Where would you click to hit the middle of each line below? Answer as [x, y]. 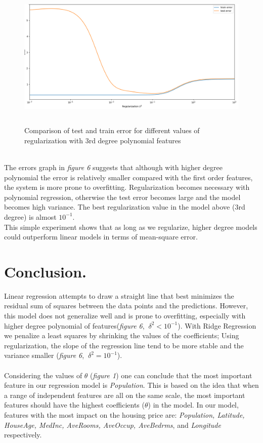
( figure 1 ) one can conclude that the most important [171, 375]
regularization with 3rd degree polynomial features [103, 140]
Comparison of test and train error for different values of [112, 130]
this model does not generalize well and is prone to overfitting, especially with [125, 315]
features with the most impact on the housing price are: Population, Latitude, [124, 414]
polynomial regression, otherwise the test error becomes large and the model [122, 197]
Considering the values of [43, 375]
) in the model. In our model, [193, 405]
